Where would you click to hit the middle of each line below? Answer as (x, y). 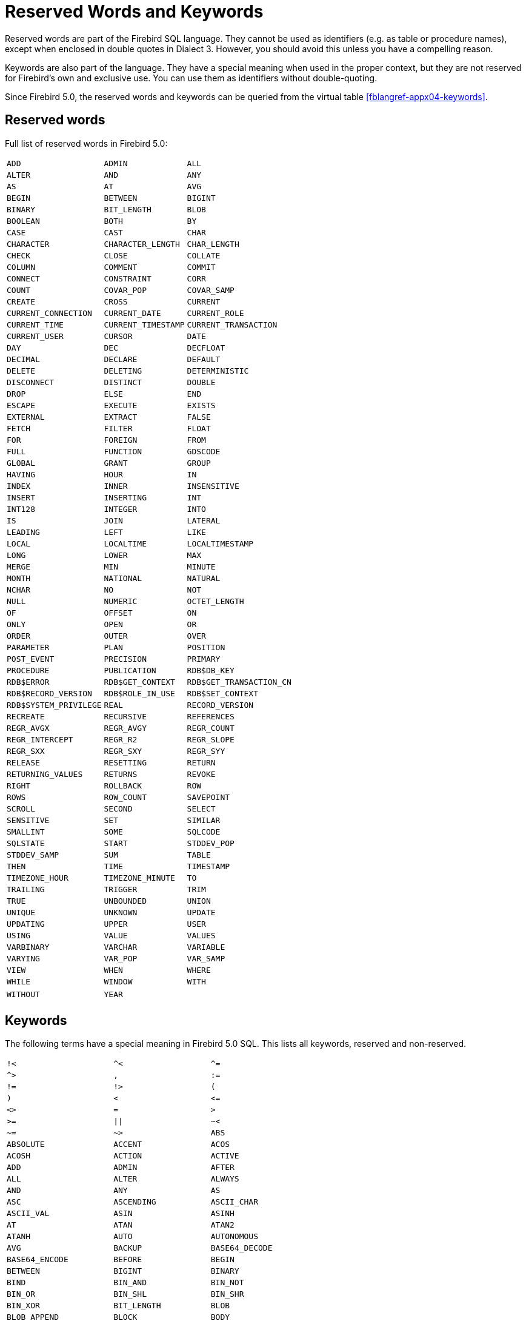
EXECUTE (121, 405)
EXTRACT (121, 417)
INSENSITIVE (213, 486)
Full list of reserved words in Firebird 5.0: (86, 143)
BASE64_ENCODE (38, 1260)
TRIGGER (121, 889)
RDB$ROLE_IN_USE (139, 693)
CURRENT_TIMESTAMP (144, 324)
